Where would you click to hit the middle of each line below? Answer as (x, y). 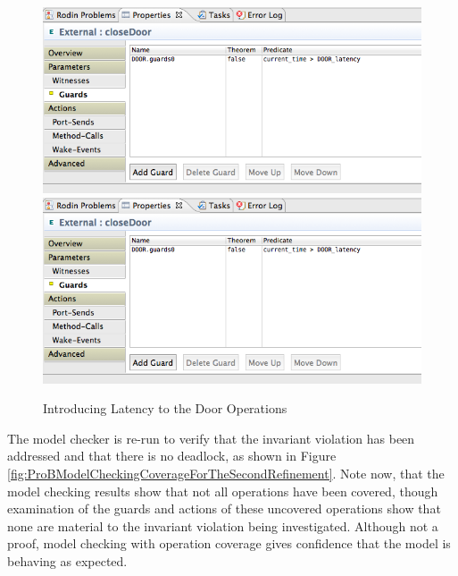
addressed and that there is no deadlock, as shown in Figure (172, 456)
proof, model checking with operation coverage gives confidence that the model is (229, 543)
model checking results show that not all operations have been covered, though (223, 491)
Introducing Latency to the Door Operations (165, 408)
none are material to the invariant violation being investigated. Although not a (223, 525)
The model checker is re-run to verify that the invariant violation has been (211, 438)
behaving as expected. (67, 560)
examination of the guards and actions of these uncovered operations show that (224, 508)
